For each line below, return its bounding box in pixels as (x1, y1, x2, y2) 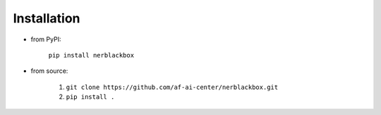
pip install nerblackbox (48, 51, 134, 59)
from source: (30, 67, 68, 75)
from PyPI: (30, 35, 61, 43)
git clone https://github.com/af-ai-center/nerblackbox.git (66, 83, 279, 91)
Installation (13, 11, 80, 26)
